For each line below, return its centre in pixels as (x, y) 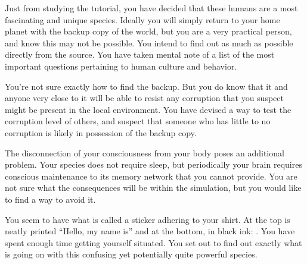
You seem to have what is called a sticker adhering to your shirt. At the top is (148, 219)
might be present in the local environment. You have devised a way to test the (148, 109)
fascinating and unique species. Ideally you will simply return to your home (142, 19)
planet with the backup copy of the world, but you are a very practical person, (148, 31)
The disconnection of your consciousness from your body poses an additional (145, 153)
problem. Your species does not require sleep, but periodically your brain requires (153, 164)
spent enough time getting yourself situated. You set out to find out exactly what (153, 242)
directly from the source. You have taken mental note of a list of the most (140, 54)
